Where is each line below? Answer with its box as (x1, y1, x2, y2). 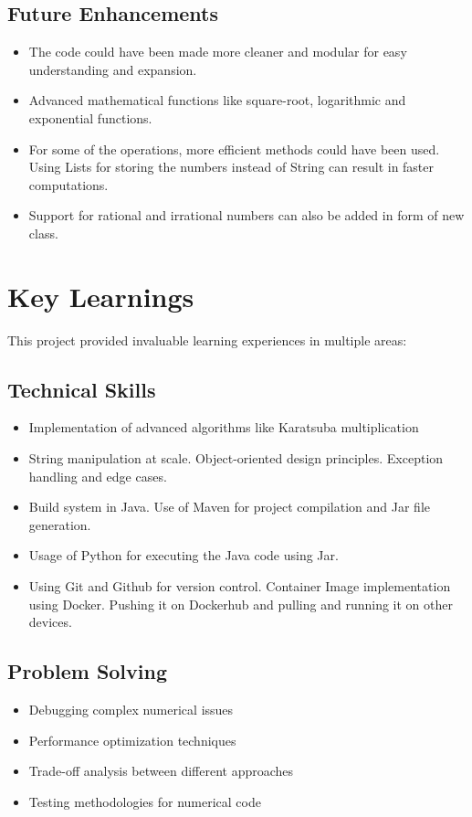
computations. (28, 175, 109, 194)
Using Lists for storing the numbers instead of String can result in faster (28, 157, 435, 176)
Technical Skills (7, 375, 156, 403)
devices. (28, 612, 72, 631)
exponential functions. (28, 108, 152, 127)
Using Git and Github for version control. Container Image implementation (28, 577, 451, 596)
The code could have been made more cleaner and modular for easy (28, 42, 407, 61)
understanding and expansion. (28, 59, 197, 79)
